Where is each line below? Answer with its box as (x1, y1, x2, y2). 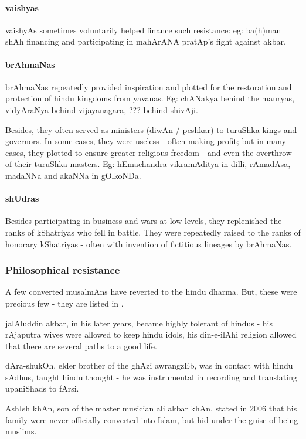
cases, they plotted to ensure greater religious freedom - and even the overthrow (5, 146, 292, 158)
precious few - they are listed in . (5, 297, 124, 309)
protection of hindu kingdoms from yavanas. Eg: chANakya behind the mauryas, (5, 92, 294, 104)
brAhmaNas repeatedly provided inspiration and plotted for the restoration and (5, 80, 292, 93)
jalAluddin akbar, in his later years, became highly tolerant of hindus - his (5, 317, 273, 329)
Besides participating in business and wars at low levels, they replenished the (5, 215, 282, 227)
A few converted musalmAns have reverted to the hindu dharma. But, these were (5, 285, 297, 298)
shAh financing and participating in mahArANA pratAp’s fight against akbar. (5, 35, 286, 47)
